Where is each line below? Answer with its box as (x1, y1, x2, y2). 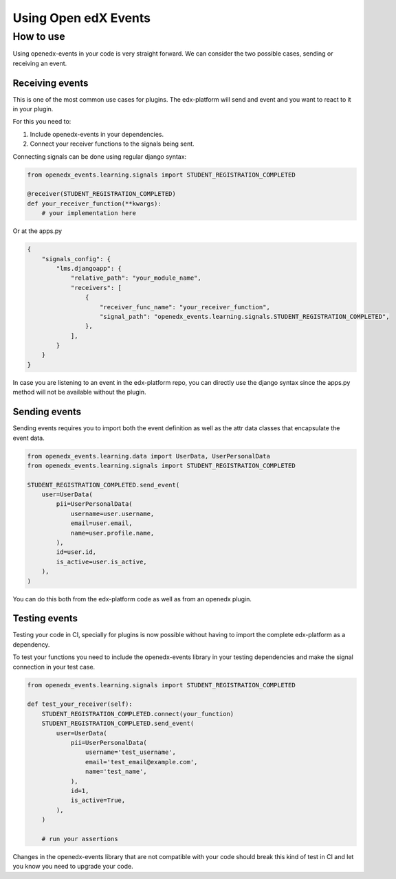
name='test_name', (85, 768, 147, 776)
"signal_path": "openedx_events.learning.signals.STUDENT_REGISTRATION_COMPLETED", (100, 313, 390, 320)
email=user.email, (70, 520, 133, 527)
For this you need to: (12, 118, 71, 126)
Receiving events (12, 77, 89, 89)
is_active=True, (70, 797, 126, 804)
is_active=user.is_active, (56, 557, 147, 566)
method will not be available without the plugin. (12, 388, 147, 397)
